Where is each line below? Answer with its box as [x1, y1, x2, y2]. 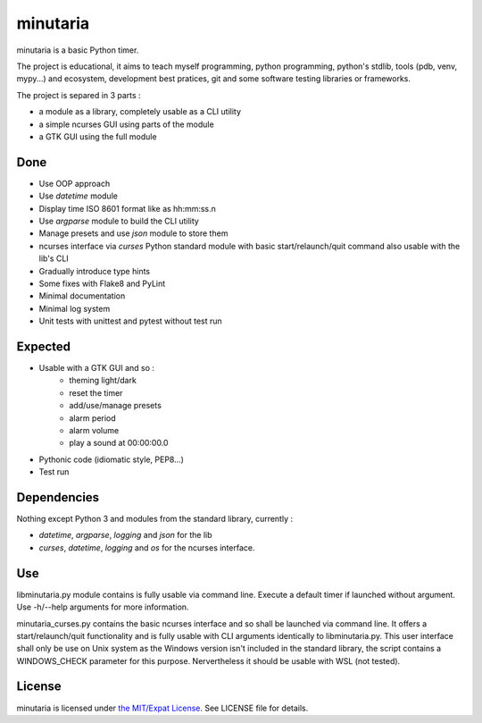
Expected [16, 339, 71, 354]
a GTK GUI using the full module [38, 130, 157, 142]
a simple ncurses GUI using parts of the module [38, 119, 214, 130]
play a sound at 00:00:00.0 [69, 438, 169, 449]
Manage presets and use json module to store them [38, 228, 229, 239]
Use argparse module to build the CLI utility [38, 215, 200, 226]
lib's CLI [38, 253, 69, 264]
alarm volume [69, 425, 120, 435]
